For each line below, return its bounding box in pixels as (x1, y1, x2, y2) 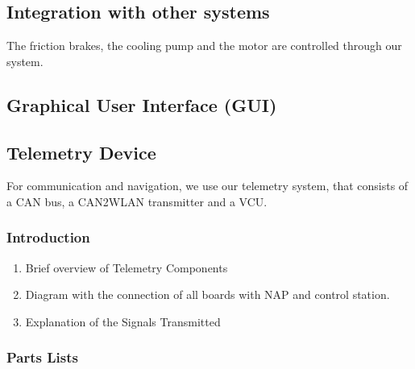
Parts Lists (6, 347, 78, 367)
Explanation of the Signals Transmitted (25, 313, 221, 330)
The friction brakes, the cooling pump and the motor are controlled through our (6, 37, 402, 54)
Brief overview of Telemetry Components (25, 259, 228, 276)
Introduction (6, 227, 90, 247)
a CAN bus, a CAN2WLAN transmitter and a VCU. (6, 193, 268, 209)
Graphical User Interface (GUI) (6, 92, 277, 117)
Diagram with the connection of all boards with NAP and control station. (25, 286, 390, 303)
